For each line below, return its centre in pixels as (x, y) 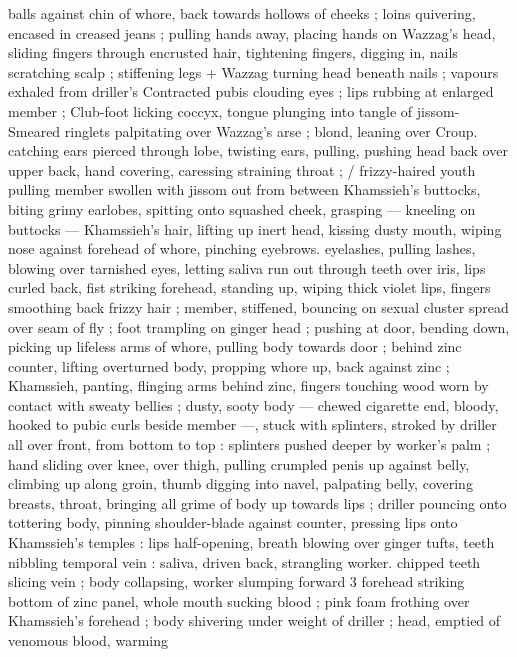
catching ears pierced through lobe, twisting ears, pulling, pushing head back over (258, 150)
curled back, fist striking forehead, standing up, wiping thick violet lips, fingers (249, 287)
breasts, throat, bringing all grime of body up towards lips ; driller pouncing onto (257, 502)
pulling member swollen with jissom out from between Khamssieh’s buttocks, (244, 189)
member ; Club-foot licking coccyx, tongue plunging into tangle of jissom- (234, 110)
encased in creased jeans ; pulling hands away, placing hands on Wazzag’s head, (252, 32)
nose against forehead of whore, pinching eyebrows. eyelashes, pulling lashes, (242, 248)
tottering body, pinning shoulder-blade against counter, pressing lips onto (233, 522)
